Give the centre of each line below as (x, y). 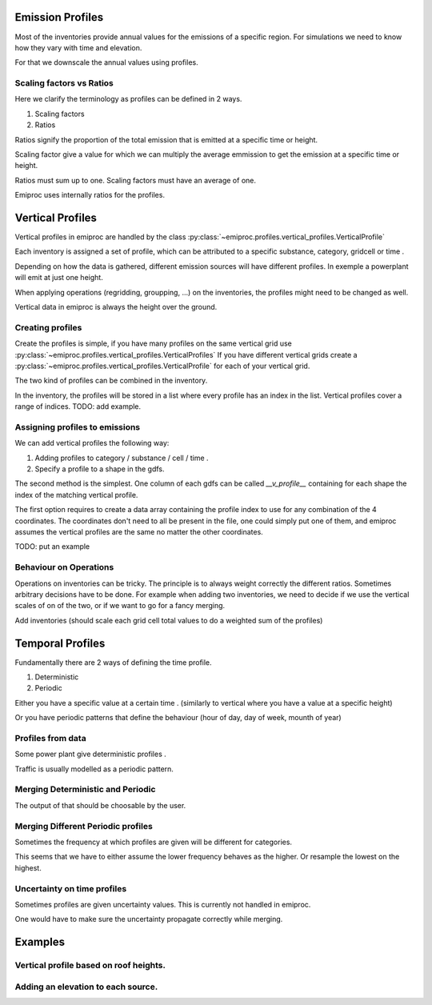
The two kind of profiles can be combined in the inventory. (111, 381)
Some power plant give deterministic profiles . (91, 754)
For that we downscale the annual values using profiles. (107, 62)
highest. (28, 867)
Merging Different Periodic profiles (84, 826)
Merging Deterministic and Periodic (85, 790)
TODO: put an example (52, 547)
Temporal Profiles (60, 643)
